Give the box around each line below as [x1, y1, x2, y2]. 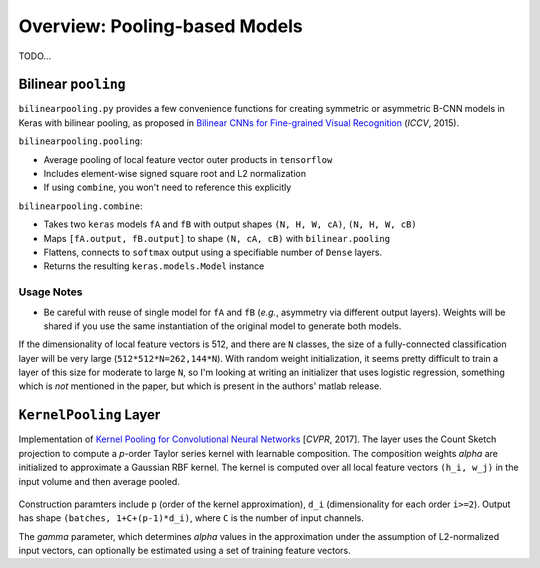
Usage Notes [18, 285, 83, 299]
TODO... [18, 50, 52, 62]
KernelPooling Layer [18, 406, 161, 424]
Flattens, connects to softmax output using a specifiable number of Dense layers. [43, 246, 383, 258]
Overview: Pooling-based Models [18, 15, 304, 37]
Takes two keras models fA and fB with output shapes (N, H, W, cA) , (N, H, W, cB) [43, 218, 417, 230]
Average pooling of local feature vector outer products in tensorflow [43, 153, 333, 165]
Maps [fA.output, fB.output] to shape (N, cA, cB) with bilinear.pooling [43, 232, 390, 244]
